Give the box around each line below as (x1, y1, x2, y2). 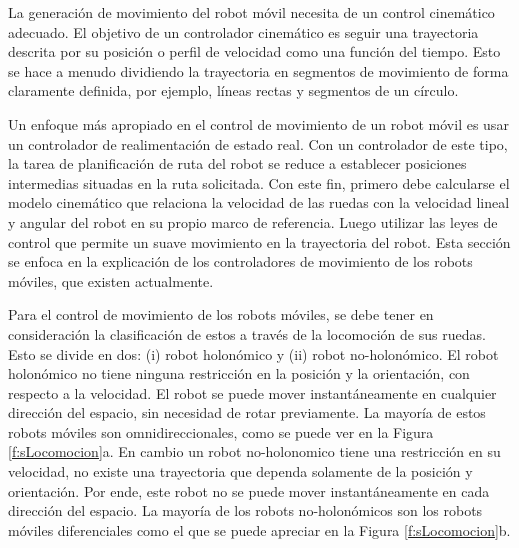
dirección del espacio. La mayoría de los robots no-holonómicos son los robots (8, 500, 483, 521)
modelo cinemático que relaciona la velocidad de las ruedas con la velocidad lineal (8, 192, 510, 213)
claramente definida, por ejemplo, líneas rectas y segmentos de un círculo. (8, 80, 459, 101)
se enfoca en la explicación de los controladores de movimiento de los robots (8, 251, 473, 272)
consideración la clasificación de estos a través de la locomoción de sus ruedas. (8, 323, 486, 344)
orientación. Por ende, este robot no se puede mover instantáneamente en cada (8, 480, 490, 501)
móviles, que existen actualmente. (8, 270, 214, 291)
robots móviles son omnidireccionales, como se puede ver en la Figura (8, 421, 434, 442)
